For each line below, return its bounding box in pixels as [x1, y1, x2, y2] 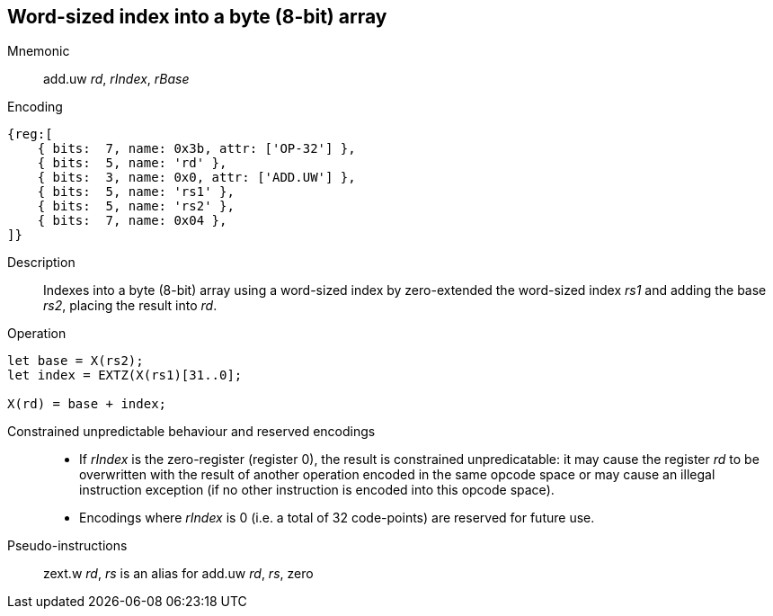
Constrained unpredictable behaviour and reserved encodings [7, 424, 376, 440]
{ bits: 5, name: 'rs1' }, [37, 184, 235, 200]
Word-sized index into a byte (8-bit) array [7, 5, 387, 28]
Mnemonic [7, 43, 70, 59]
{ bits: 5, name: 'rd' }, [37, 156, 227, 171]
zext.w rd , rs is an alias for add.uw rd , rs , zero [43, 566, 314, 582]
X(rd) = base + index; [7, 397, 167, 412]
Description [7, 254, 76, 271]
